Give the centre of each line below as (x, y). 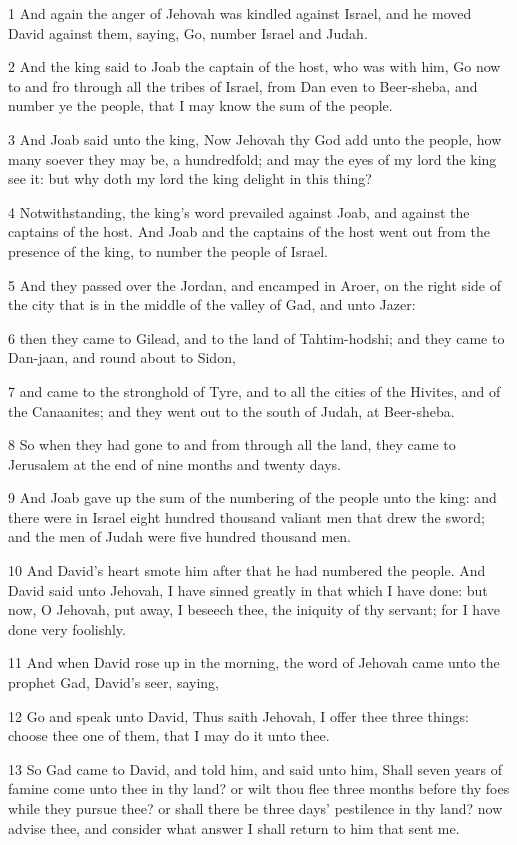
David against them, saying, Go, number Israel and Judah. (188, 32)
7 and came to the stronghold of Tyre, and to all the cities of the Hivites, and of (254, 390)
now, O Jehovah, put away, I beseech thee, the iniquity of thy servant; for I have (254, 609)
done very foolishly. (67, 628)
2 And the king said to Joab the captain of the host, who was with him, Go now (254, 66)
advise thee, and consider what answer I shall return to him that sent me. (234, 827)
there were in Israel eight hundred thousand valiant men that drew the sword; (246, 516)
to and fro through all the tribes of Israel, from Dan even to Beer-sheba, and (243, 85)
